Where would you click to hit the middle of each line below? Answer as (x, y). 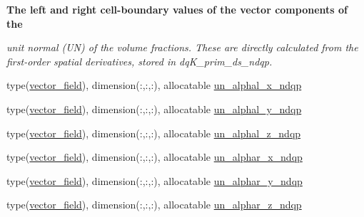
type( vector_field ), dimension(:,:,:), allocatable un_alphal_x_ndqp (154, 85)
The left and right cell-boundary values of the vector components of (177, 9)
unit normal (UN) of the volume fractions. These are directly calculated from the (182, 47)
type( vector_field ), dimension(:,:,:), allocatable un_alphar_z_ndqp (154, 205)
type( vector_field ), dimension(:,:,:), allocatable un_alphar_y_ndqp (155, 180)
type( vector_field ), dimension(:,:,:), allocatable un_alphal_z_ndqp (154, 133)
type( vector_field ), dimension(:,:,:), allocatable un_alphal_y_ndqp (154, 108)
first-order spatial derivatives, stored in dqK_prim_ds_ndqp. (140, 61)
